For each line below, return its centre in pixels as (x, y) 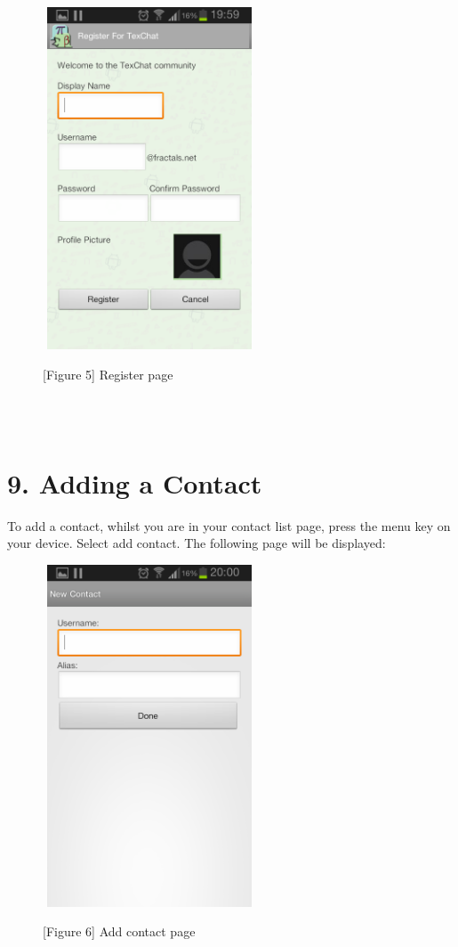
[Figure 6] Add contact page (119, 931)
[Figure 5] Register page (108, 374)
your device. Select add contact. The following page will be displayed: (197, 543)
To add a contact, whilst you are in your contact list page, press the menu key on (229, 525)
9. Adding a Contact (135, 482)
